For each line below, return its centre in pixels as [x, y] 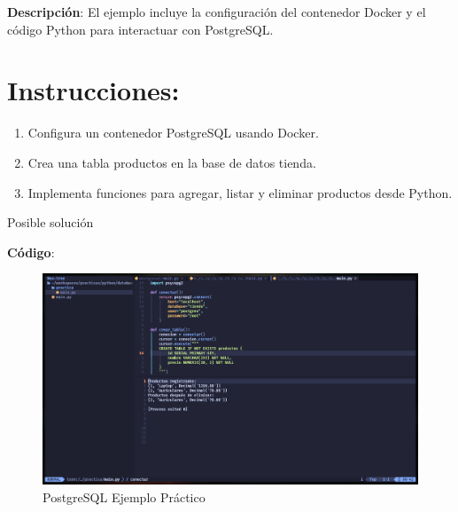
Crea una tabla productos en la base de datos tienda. [172, 162]
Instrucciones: [93, 90]
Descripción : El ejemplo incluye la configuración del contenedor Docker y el [217, 12]
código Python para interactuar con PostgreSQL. [140, 29]
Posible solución [50, 222]
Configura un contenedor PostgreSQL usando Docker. [173, 133]
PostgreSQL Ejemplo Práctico [124, 496]
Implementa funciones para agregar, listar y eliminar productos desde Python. [240, 192]
